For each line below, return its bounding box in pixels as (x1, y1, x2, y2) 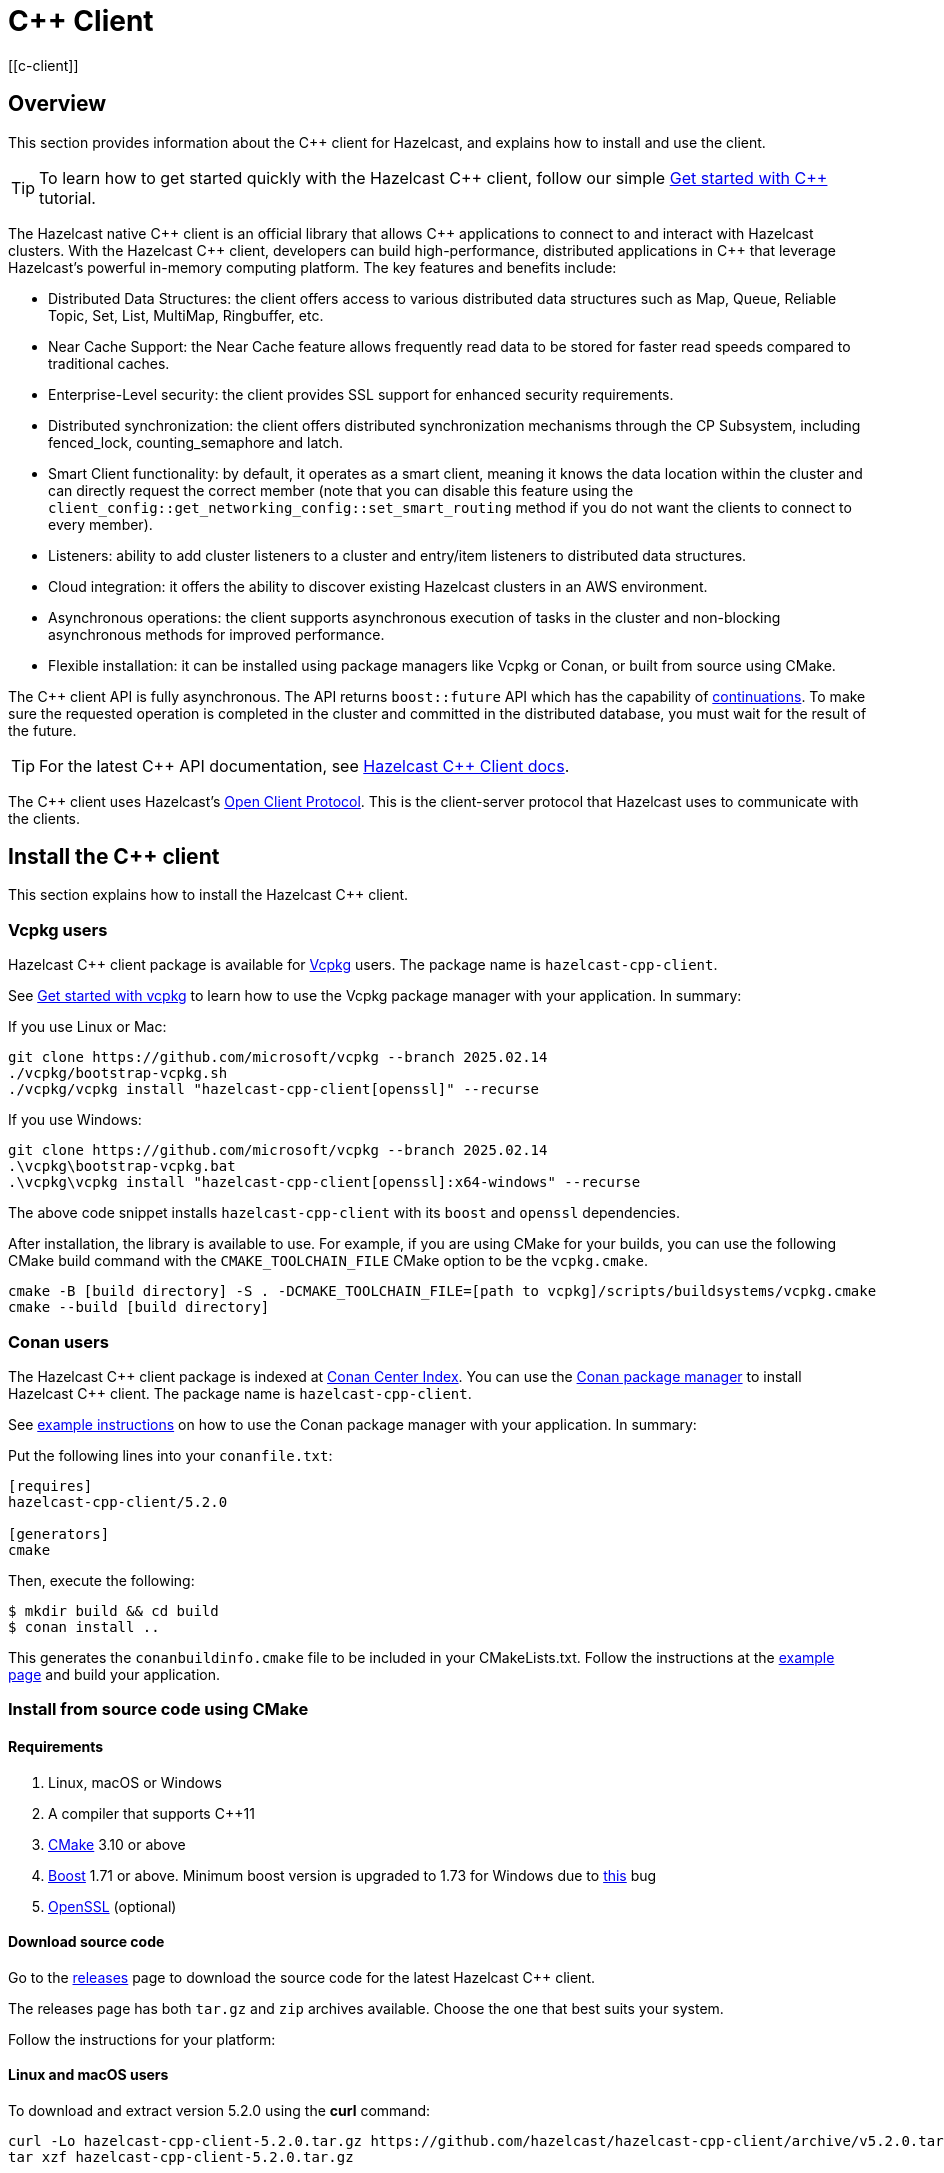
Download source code (8, 1933, 165, 1951)
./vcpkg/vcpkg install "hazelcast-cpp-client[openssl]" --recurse (8, 1081, 540, 1098)
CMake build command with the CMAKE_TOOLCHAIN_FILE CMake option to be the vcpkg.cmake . (8, 1252, 648, 1270)
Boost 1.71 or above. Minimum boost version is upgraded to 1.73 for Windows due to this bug (48, 1866, 657, 1884)
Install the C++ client (8, 844, 220, 870)
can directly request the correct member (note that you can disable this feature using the (48, 481, 634, 499)
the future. (8, 721, 77, 739)
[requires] (8, 1477, 93, 1494)
